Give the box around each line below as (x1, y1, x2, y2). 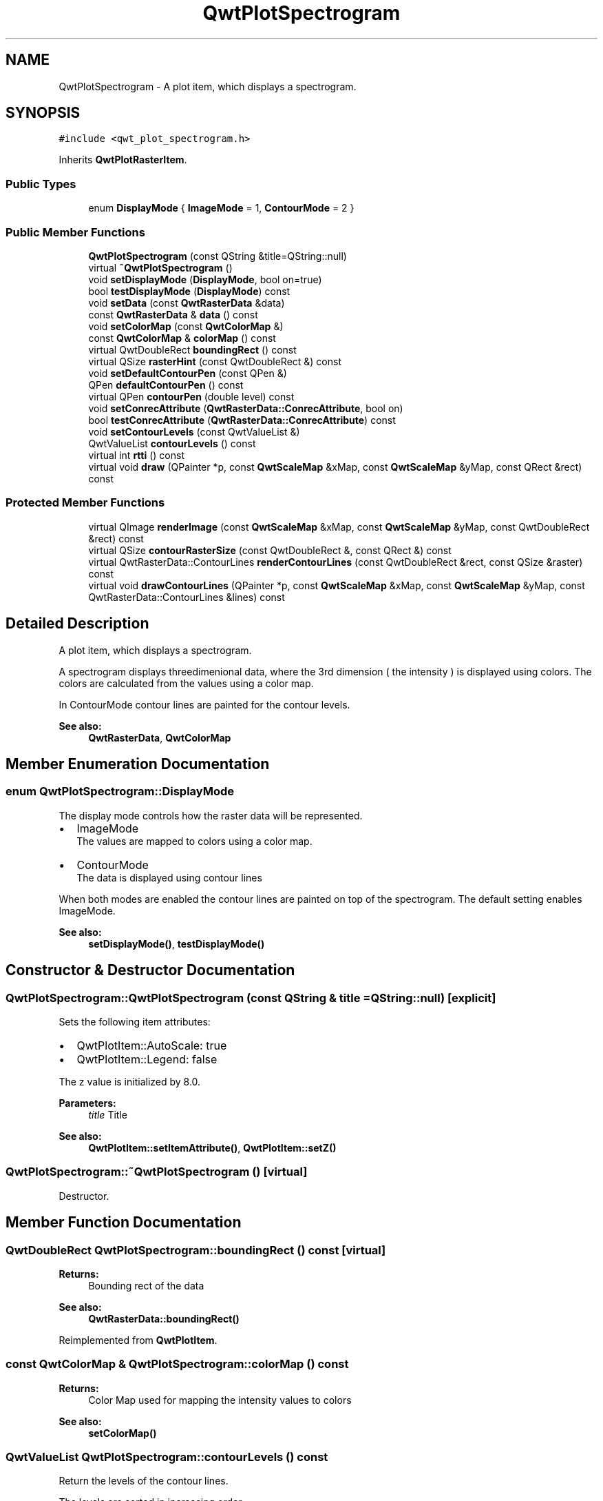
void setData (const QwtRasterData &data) (88, 296, 285, 309)
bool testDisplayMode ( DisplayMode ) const (88, 285, 290, 297)
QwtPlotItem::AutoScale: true (76, 1038, 227, 1052)
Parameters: (59, 1096, 116, 1109)
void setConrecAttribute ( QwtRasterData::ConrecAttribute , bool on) (88, 402, 403, 414)
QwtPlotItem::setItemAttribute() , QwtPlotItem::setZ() (88, 1141, 337, 1154)
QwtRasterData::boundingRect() (88, 1312, 240, 1325)
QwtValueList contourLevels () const (88, 437, 256, 449)
